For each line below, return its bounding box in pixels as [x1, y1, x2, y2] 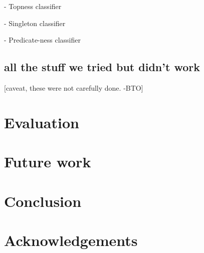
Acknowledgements [4, 229, 138, 250]
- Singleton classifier [4, 18, 66, 28]
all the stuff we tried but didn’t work [4, 59, 200, 75]
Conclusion [4, 190, 82, 211]
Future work [4, 151, 91, 172]
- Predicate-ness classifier [4, 35, 81, 45]
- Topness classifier [4, 1, 62, 11]
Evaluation [4, 112, 79, 132]
